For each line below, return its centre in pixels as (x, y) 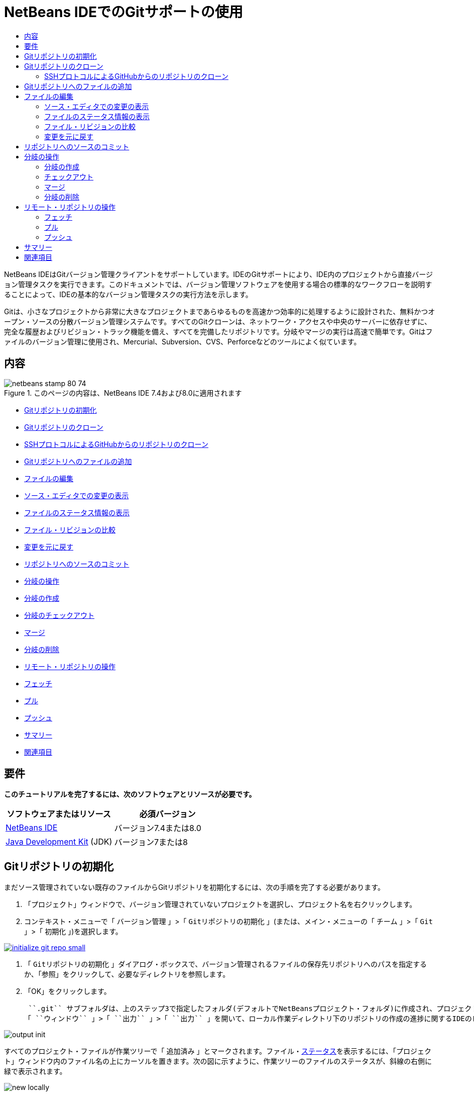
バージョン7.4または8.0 (158, 828)
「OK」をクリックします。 (68, 991)
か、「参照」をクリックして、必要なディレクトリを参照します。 (127, 974)
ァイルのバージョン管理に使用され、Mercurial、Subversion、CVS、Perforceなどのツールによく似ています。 (183, 341)
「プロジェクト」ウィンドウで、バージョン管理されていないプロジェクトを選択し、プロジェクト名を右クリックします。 (220, 904)
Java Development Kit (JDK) (59, 842)
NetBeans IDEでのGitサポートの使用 (124, 12)
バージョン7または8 (151, 842)
